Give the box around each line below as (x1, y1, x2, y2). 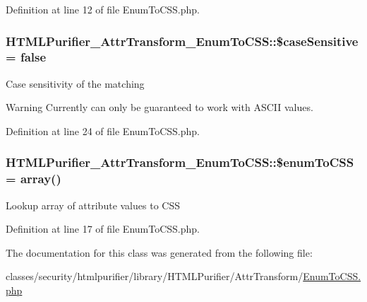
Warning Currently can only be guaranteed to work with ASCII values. (6, 100, 313, 115)
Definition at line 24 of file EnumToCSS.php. (6, 123, 200, 138)
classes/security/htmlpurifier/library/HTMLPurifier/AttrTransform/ (6, 269, 303, 284)
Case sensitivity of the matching (6, 76, 145, 91)
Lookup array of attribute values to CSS (6, 197, 180, 212)
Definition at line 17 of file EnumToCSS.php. (6, 221, 200, 236)
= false (6, 48, 47, 66)
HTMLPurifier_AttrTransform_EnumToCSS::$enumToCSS (6, 153, 354, 171)
